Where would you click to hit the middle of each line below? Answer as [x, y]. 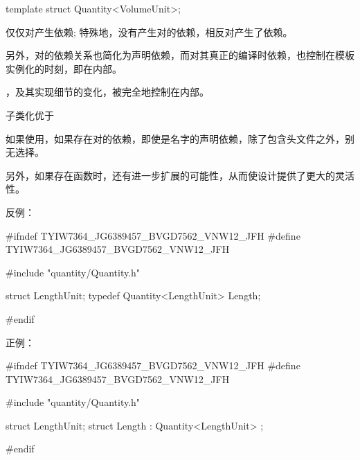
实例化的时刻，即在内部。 [64, 68]
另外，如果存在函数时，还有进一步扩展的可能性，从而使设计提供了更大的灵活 [180, 175]
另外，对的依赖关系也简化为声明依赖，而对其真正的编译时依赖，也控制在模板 [180, 55]
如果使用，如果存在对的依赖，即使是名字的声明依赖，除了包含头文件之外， [175, 138]
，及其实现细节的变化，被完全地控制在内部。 [107, 92]
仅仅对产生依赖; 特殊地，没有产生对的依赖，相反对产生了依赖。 [149, 32]
